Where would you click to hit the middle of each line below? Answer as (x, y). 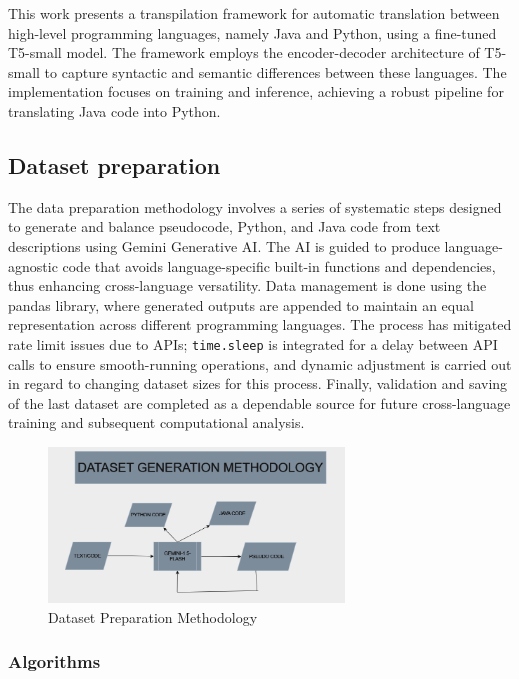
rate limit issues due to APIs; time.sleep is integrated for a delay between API (253, 343)
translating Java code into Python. (114, 110)
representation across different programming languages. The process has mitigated (260, 324)
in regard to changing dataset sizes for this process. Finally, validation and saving (258, 383)
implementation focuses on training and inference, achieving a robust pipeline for (256, 91)
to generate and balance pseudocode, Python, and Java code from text (224, 226)
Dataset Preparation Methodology (153, 616)
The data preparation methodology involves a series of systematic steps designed (255, 206)
